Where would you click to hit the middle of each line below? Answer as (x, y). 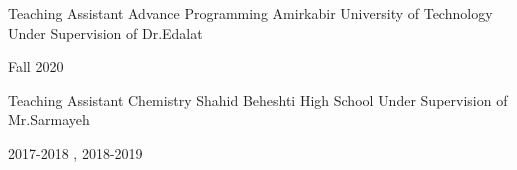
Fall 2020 (36, 66)
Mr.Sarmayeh (49, 119)
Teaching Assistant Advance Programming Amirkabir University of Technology (250, 13)
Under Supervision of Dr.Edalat (105, 32)
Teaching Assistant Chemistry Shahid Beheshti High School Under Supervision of (258, 99)
